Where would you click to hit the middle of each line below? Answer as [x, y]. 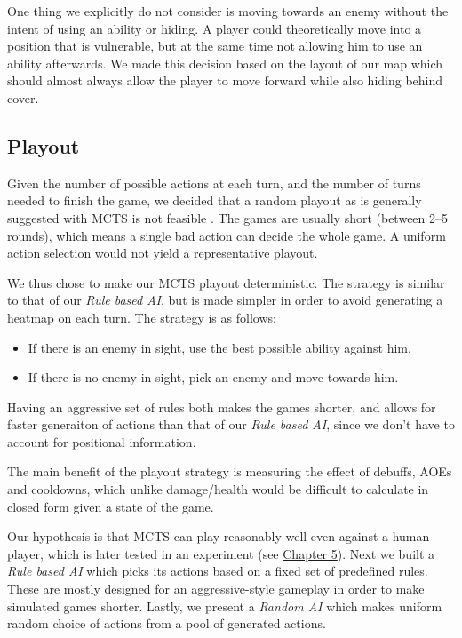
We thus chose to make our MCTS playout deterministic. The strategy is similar [226, 282]
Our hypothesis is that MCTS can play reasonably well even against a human [219, 536]
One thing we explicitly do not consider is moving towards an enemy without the [228, 11]
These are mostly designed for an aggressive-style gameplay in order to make [216, 589]
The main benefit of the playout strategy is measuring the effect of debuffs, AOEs [230, 471]
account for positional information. [102, 441]
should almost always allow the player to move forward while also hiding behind [225, 80]
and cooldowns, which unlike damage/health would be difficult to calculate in [218, 489]
